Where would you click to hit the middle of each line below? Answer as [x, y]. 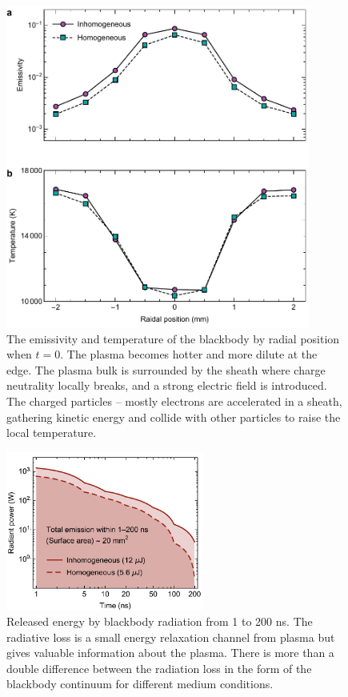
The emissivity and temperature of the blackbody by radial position [173, 338]
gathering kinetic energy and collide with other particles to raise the [174, 417]
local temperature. [52, 433]
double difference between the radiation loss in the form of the [159, 668]
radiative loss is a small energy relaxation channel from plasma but [171, 637]
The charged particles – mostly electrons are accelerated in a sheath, [174, 401]
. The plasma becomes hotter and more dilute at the [189, 354]
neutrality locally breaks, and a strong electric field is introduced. [167, 385]
